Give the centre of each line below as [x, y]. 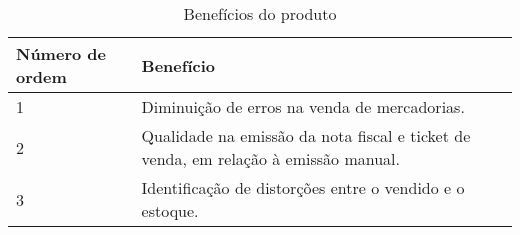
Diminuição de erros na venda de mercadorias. [303, 106]
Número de [61, 53]
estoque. [170, 210]
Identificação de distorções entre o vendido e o [303, 187]
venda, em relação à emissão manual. [270, 158]
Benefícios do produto [260, 13]
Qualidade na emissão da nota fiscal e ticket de [306, 135]
